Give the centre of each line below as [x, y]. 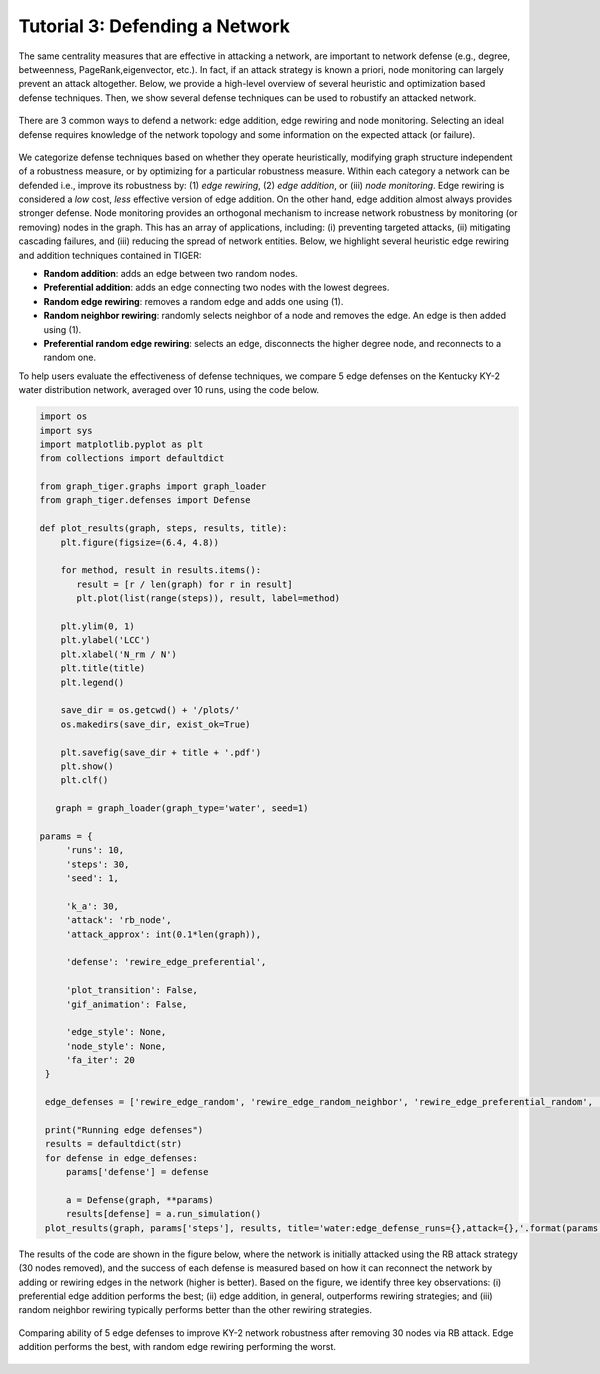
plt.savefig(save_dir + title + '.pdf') [161, 752]
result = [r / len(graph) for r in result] [185, 584]
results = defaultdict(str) [114, 1144]
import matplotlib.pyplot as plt [121, 444]
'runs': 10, [95, 850]
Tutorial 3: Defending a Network [154, 26]
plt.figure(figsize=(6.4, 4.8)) [140, 542]
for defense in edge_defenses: [122, 1158]
